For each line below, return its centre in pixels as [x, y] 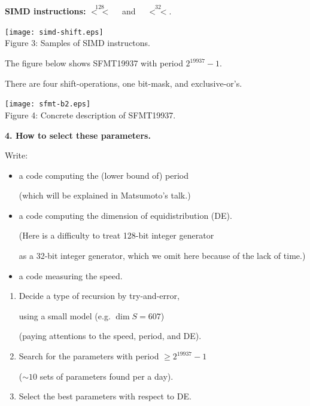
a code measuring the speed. [71, 275]
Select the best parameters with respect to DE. [105, 396]
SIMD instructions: [45, 11]
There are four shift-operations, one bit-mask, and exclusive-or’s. [124, 83]
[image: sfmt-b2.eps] [48, 104]
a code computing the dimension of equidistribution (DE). [125, 215]
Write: [16, 155]
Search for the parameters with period [89, 356]
